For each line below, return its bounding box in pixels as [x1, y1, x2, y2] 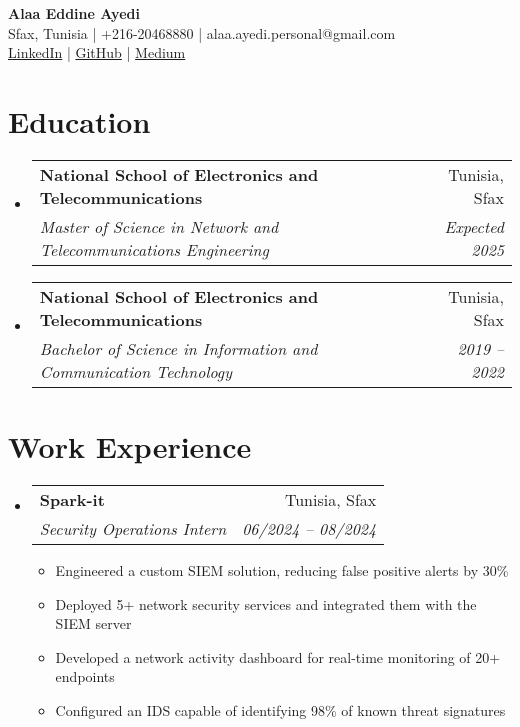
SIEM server [55, 613, 132, 634]
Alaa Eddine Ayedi [8, 3, 140, 23]
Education [8, 100, 151, 141]
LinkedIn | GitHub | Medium [8, 42, 186, 63]
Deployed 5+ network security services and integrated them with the [55, 593, 477, 614]
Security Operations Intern [39, 517, 227, 541]
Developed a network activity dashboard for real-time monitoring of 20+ [55, 646, 501, 667]
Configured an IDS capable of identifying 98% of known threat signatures [55, 700, 506, 720]
